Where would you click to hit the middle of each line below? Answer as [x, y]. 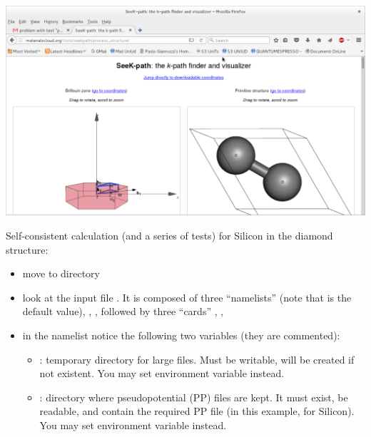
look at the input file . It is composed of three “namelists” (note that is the [187, 297]
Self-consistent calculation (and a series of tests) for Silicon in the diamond [169, 235]
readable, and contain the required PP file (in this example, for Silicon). [197, 411]
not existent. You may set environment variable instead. [162, 373]
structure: [27, 249]
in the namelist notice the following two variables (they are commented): [181, 335]
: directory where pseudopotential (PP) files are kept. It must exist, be [194, 397]
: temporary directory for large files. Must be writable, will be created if [197, 359]
